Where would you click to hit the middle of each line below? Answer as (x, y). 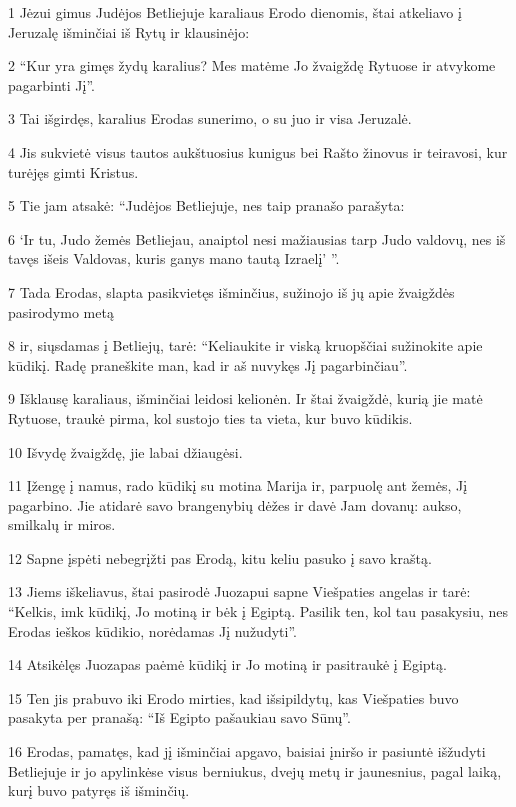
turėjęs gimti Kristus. (73, 171)
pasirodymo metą (61, 311)
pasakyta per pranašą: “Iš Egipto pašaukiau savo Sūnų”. (179, 717)
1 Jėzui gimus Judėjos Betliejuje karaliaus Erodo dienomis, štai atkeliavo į (235, 12)
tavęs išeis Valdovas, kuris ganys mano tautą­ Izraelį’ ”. (174, 258)
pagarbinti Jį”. (51, 84)
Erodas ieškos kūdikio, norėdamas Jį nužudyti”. (152, 630)
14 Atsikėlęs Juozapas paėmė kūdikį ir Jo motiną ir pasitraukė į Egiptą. (227, 664)
